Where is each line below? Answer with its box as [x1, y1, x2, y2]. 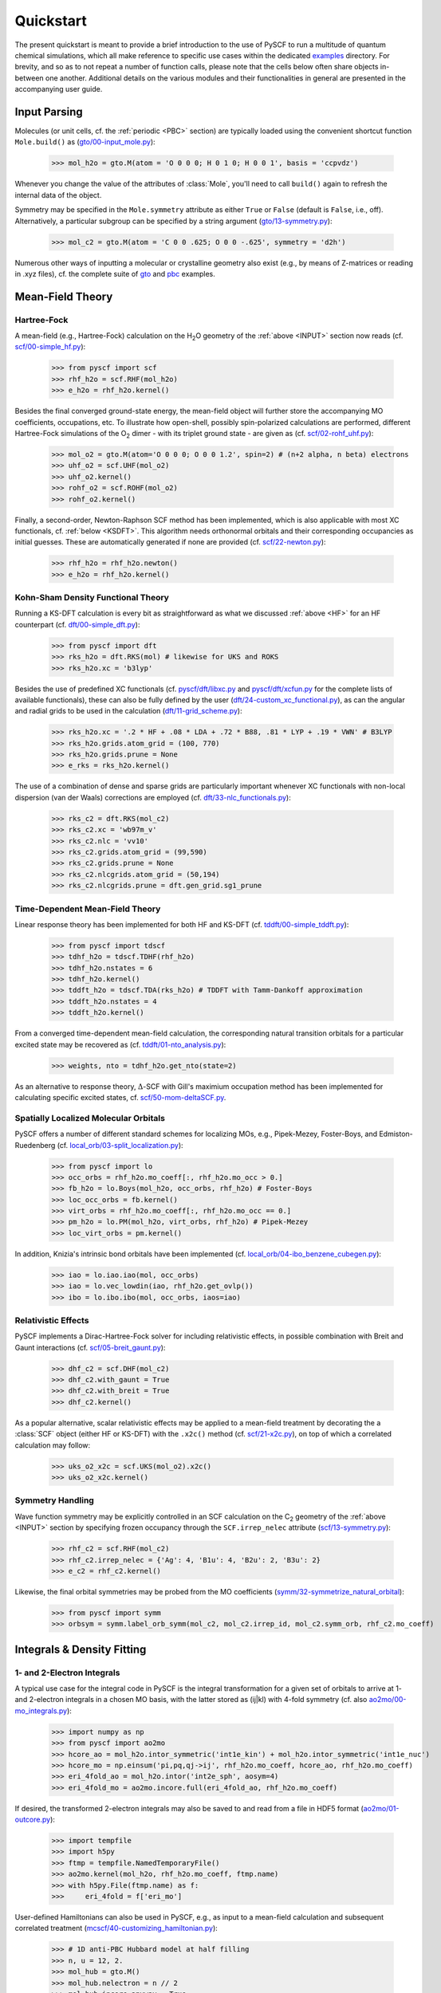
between [14, 73, 44, 83]
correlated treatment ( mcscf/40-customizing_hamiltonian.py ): [14, 1924, 219, 1933]
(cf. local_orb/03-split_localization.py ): [57, 1140, 183, 1150]
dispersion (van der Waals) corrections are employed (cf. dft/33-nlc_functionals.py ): [14, 792, 291, 802]
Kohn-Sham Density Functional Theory [14, 592, 169, 603]
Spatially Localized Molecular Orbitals [14, 1112, 165, 1123]
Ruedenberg [14, 1140, 56, 1150]
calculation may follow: [14, 1440, 91, 1450]
